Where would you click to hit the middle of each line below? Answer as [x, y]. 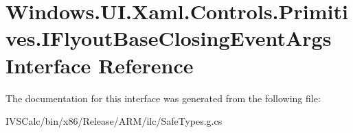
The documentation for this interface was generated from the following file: [163, 98]
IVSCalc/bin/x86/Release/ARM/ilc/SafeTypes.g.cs [114, 121]
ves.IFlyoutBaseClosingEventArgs [169, 38]
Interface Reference [100, 65]
